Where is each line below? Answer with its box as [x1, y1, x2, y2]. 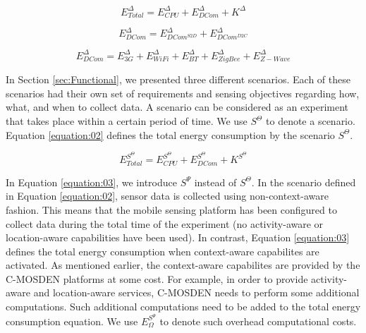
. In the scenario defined [251, 174, 356, 189]
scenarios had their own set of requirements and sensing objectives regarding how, [6, 85, 360, 100]
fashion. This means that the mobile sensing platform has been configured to [6, 202, 337, 217]
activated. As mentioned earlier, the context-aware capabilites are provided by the [6, 258, 360, 272]
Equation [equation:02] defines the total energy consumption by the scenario [6, 127, 335, 142]
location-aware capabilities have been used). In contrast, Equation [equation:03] [6, 230, 350, 245]
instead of [194, 174, 237, 189]
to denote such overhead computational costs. [159, 313, 357, 328]
